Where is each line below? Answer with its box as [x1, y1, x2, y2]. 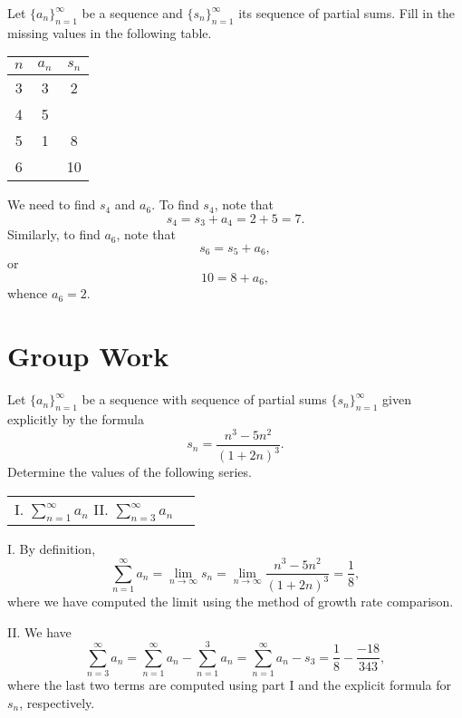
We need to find [7, 195, 96, 214]
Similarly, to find [7, 225, 101, 244]
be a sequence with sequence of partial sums [82, 390, 327, 409]
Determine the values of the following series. [7, 462, 252, 481]
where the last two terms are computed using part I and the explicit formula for [7, 675, 452, 694]
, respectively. [19, 693, 95, 712]
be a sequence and [82, 4, 183, 22]
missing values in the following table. [7, 23, 212, 42]
